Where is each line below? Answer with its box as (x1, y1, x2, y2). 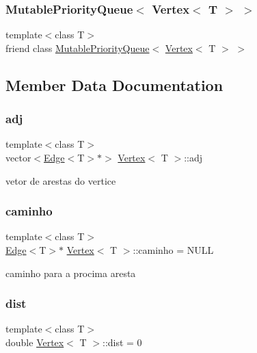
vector (5, 151, 31, 164)
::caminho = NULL (133, 243, 214, 257)
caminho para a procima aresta (5, 265, 136, 280)
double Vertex (5, 335, 64, 349)
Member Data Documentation (5, 74, 224, 95)
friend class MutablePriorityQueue (5, 40, 150, 55)
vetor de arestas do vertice (5, 173, 116, 187)
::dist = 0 (102, 335, 142, 349)
